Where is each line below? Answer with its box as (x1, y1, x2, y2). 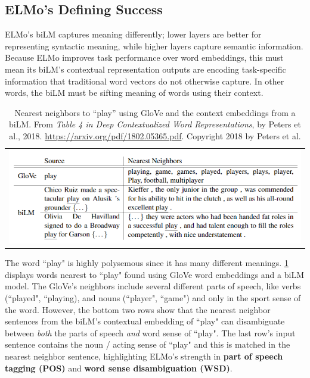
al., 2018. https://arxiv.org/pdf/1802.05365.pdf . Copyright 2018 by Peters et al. (9, 129, 301, 142)
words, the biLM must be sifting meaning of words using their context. (5, 86, 263, 99)
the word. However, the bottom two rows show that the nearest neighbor (5, 303, 271, 315)
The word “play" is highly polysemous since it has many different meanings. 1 (5, 257, 289, 269)
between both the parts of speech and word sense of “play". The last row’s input (5, 326, 296, 339)
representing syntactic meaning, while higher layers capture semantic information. (5, 39, 303, 52)
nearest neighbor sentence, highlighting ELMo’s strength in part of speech (5, 350, 283, 363)
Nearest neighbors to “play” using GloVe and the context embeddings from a (14, 106, 296, 118)
